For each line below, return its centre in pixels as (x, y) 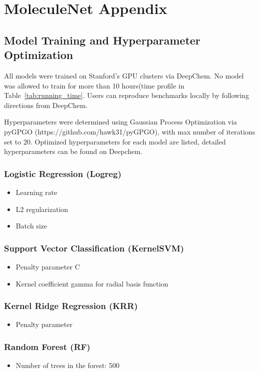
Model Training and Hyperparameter (102, 40)
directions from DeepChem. (46, 105)
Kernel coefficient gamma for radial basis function (92, 283)
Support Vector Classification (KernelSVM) (94, 248)
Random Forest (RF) (47, 346)
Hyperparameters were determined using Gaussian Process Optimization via (121, 122)
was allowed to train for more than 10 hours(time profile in (94, 85)
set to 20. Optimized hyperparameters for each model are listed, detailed (115, 141)
